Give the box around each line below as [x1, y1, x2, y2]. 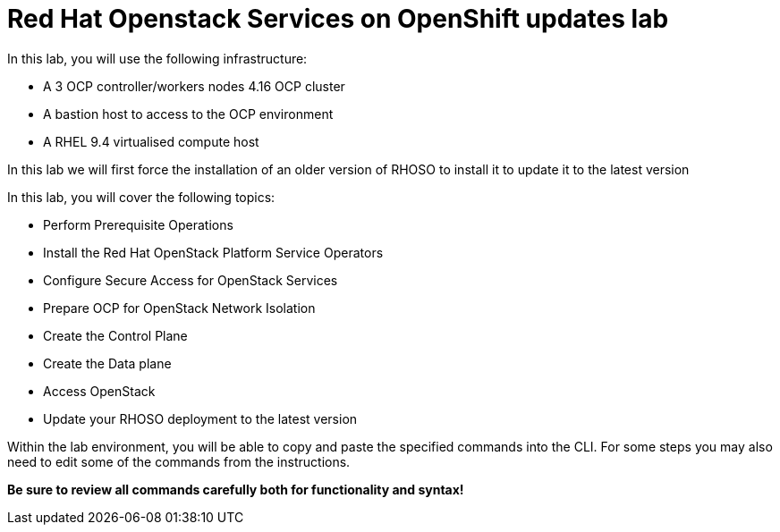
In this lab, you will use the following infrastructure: [7, 50, 308, 66]
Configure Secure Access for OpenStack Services [43, 272, 338, 288]
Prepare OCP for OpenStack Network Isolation [43, 300, 316, 316]
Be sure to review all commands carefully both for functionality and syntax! [7, 481, 464, 497]
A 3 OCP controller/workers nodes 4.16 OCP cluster [43, 78, 345, 94]
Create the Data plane [43, 355, 172, 371]
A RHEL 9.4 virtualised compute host [43, 133, 259, 149]
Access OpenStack [43, 383, 156, 399]
